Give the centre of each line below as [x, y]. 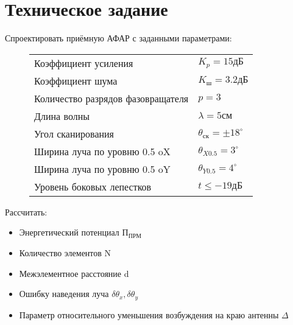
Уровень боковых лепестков [93, 186]
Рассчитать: [26, 211]
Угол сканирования [74, 133]
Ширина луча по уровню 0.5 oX [102, 151]
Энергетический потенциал [69, 232]
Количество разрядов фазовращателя [111, 98]
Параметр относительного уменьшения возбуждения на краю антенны [149, 314]
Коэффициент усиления [84, 63]
